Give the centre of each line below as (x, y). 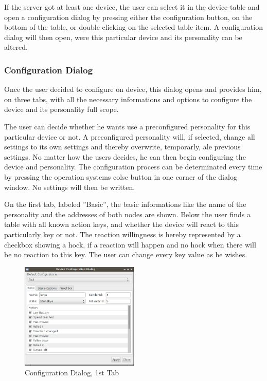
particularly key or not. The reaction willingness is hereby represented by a (122, 234)
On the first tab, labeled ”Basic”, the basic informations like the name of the (125, 204)
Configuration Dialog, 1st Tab (72, 373)
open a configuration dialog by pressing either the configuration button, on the (128, 17)
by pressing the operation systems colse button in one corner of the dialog (121, 176)
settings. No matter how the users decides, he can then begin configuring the (125, 156)
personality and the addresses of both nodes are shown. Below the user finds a (127, 214)
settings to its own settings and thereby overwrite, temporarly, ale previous (122, 147)
